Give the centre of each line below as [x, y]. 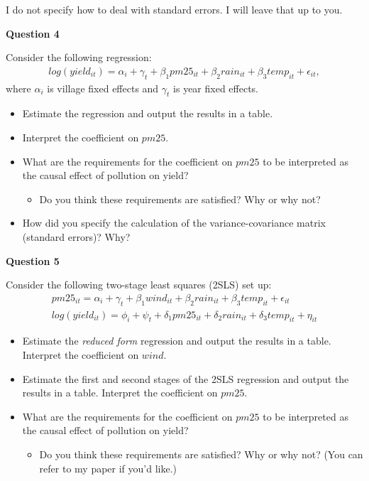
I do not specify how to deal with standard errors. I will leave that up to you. [174, 9]
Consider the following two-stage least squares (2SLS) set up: [139, 285]
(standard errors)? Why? [76, 236]
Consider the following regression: [79, 57]
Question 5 [33, 260]
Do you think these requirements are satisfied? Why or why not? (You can [201, 454]
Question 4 [33, 33]
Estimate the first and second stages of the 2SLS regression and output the [186, 378]
